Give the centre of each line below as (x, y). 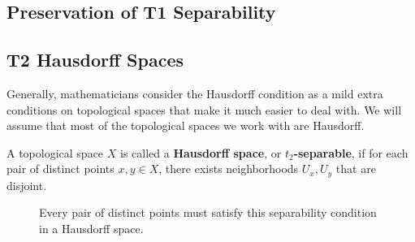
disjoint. (27, 185)
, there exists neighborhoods (229, 169)
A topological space (55, 152)
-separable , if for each (351, 152)
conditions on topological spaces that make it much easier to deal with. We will (204, 109)
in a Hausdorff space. (91, 228)
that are (356, 169)
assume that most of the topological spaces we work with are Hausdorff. (186, 125)
